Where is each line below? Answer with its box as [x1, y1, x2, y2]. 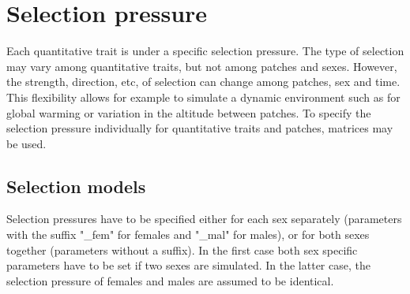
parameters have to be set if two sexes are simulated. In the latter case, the [6, 257, 371, 274]
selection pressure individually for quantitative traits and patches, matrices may [6, 120, 393, 136]
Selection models [6, 173, 146, 198]
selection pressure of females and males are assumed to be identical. [6, 272, 334, 288]
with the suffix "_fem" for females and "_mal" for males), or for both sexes [6, 226, 370, 243]
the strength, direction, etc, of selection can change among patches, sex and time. [6, 73, 401, 90]
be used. [6, 135, 47, 151]
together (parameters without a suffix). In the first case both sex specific [6, 241, 358, 258]
